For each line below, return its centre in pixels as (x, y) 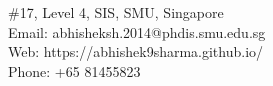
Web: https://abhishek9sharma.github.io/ (136, 51)
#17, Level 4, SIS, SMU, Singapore (116, 12)
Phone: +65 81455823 (74, 70)
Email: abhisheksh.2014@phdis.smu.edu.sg (137, 31)
